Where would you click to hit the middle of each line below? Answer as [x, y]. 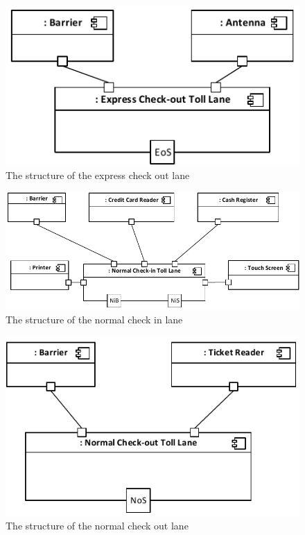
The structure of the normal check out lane [97, 526]
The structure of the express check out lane [98, 175]
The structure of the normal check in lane [94, 320]
